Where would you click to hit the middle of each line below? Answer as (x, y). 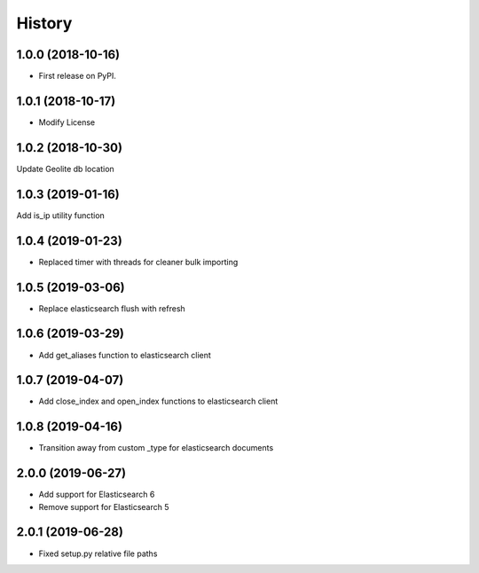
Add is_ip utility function (61, 215)
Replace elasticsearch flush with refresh (112, 308)
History (44, 23)
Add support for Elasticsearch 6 (97, 495)
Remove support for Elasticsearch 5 (104, 506)
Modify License (67, 122)
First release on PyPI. (78, 76)
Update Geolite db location (65, 169)
